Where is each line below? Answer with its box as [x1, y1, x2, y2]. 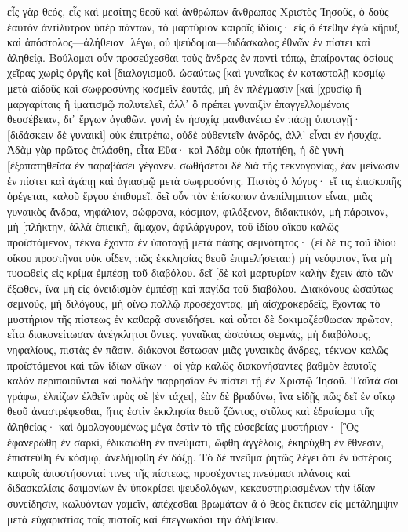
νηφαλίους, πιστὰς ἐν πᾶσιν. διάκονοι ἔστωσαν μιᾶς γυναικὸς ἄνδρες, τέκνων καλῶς [7, 341, 388, 358]
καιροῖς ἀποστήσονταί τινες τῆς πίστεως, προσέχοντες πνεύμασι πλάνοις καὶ [7, 464, 351, 480]
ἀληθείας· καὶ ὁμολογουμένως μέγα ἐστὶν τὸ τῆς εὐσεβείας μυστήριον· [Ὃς [7, 418, 359, 435]
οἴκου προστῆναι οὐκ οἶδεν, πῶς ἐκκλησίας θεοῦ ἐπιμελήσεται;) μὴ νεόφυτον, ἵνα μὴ [7, 249, 392, 265]
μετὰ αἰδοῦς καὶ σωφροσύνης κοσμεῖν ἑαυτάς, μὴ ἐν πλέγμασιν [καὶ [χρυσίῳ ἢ [7, 79, 362, 96]
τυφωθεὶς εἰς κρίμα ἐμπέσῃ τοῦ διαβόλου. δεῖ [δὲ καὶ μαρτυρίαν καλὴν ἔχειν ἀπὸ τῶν [7, 264, 394, 281]
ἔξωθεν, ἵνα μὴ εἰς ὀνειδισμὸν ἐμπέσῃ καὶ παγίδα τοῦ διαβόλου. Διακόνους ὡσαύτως [7, 279, 393, 296]
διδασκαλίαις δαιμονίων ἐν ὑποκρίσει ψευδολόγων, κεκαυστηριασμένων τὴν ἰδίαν [7, 479, 376, 496]
